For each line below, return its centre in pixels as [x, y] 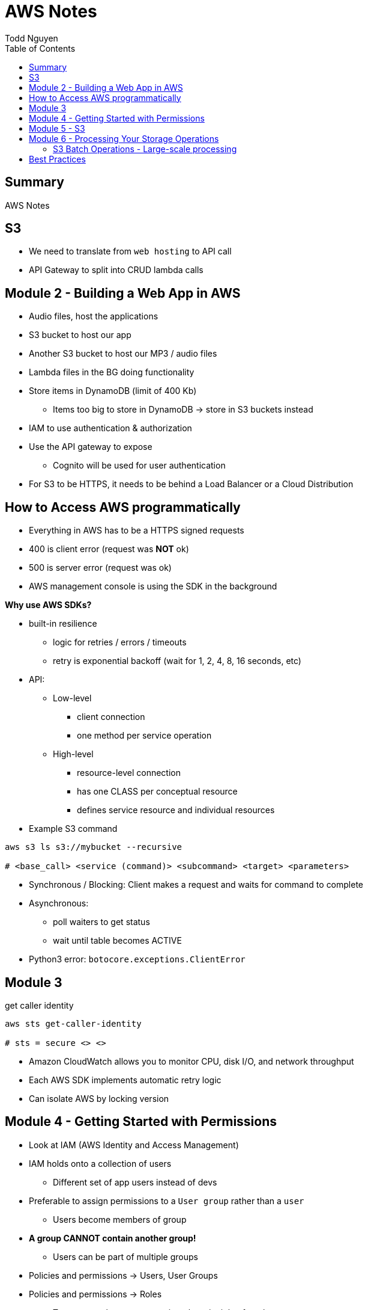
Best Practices [57, 159]
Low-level [72, 698]
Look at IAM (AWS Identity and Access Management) [134, 1145]
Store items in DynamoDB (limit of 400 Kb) [113, 391]
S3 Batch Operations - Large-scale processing [145, 149]
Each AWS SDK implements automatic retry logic [125, 1080]
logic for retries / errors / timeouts [120, 642]
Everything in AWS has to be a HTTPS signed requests [137, 530]
